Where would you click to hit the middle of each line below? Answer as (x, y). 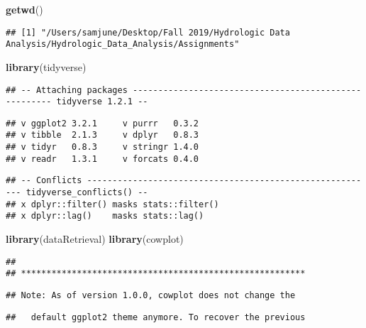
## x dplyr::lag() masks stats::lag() (105, 216)
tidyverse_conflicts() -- (87, 193)
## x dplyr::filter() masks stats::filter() (112, 204)
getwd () (24, 9)
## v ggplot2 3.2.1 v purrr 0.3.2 (102, 123)
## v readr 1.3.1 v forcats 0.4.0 (102, 159)
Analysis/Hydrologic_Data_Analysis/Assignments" (123, 44)
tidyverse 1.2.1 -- (102, 102)
